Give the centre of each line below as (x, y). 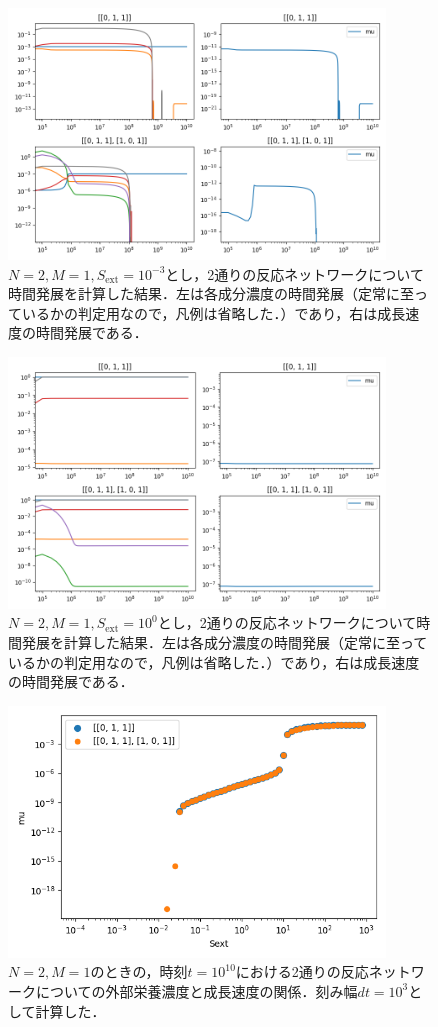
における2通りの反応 (302, 971)
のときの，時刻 (139, 971)
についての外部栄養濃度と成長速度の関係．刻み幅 (196, 990)
